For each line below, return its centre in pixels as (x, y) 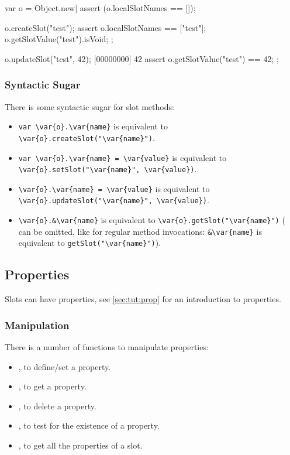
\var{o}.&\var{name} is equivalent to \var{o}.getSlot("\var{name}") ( (152, 220)
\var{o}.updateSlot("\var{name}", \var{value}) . (114, 200)
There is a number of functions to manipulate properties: (107, 347)
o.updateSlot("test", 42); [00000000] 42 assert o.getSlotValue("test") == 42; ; (142, 58)
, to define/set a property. (65, 366)
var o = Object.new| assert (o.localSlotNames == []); (100, 8)
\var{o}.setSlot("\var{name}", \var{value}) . (108, 169)
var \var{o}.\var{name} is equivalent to (93, 126)
